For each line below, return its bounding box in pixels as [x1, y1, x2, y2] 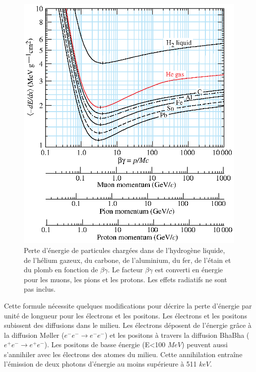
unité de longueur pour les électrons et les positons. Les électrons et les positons [4, 310, 247, 320]
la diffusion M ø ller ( [4, 329, 64, 340]
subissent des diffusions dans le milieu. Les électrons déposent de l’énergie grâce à [4, 320, 252, 330]
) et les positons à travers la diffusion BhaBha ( [104, 329, 250, 340]
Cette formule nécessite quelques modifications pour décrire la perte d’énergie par [4, 300, 252, 310]
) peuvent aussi [182, 339, 228, 350]
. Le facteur [108, 264, 143, 275]
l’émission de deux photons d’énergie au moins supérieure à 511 [4, 359, 197, 369]
